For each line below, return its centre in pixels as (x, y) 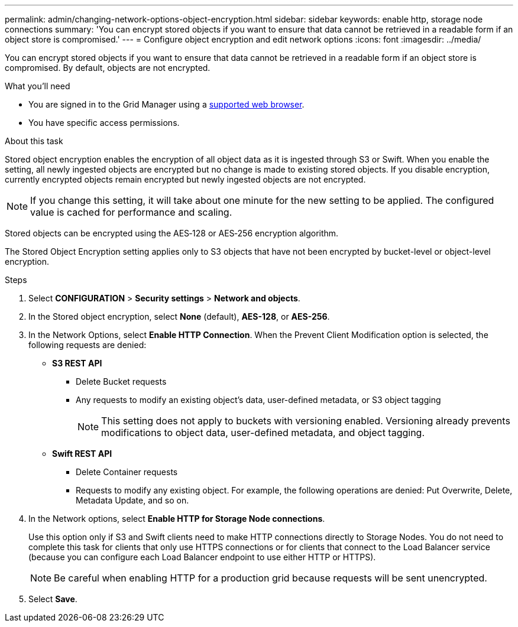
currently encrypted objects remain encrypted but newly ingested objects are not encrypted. (185, 179)
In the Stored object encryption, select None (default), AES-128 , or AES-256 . (179, 316)
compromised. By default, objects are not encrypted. (108, 68)
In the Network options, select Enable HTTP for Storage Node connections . (177, 519)
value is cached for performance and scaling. (131, 212)
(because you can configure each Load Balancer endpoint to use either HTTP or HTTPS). (202, 557)
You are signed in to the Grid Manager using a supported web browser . (166, 104)
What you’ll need (38, 86)
